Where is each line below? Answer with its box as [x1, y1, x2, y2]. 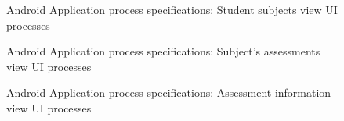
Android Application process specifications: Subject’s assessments [6, 43, 320, 59]
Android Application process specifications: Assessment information [6, 84, 331, 101]
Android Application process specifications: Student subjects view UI [6, 2, 338, 17]
